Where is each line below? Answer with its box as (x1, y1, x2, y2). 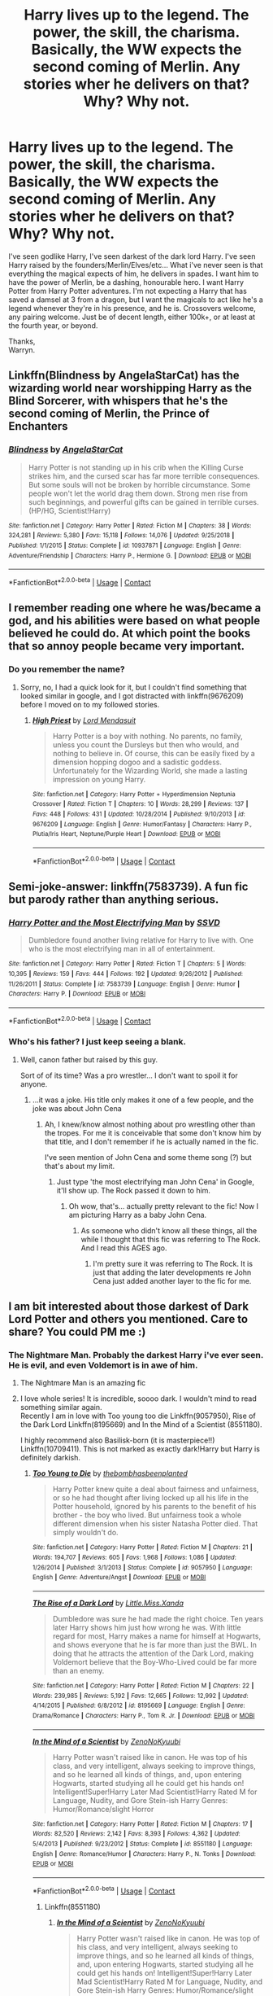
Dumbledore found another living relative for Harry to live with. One (28, 935, 254, 945)
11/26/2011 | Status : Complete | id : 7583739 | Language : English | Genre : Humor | (8, 979, 240, 988)
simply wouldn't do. (52, 1528, 119, 1538)
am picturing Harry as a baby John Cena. (68, 1210, 207, 1219)
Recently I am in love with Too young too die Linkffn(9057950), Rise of (19, 1411, 256, 1421)
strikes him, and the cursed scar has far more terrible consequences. (28, 471, 260, 481)
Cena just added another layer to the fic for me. (93, 1276, 252, 1285)
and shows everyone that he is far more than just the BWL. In (52, 1640, 258, 1650)
